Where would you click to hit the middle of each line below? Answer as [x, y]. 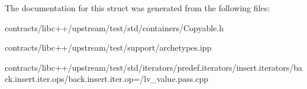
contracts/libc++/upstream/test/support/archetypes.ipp [108, 47]
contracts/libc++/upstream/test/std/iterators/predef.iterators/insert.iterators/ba [154, 67]
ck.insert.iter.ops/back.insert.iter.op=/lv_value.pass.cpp [106, 79]
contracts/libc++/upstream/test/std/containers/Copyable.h [114, 27]
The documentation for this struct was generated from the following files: [138, 8]
